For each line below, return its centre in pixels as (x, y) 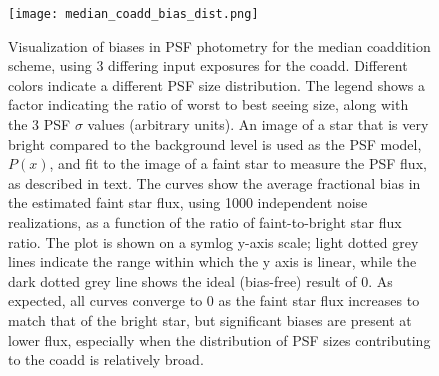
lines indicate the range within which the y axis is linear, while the (212, 261)
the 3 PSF (39, 124)
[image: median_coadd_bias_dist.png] (133, 14)
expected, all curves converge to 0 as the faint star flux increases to (214, 300)
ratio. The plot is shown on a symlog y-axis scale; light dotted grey (213, 241)
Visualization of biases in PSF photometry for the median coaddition (219, 45)
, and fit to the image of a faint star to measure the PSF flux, (238, 163)
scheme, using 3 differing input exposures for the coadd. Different (208, 65)
